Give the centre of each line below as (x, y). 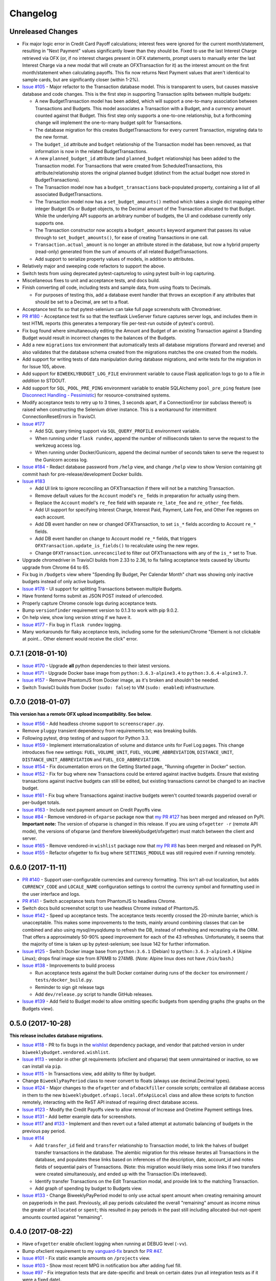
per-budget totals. (41, 802)
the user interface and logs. (51, 894)
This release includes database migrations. (56, 1036)
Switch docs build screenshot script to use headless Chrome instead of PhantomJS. (111, 908)
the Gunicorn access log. (61, 460)
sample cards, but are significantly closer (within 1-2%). (81, 80)
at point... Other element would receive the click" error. (80, 639)
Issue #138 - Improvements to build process (68, 965)
